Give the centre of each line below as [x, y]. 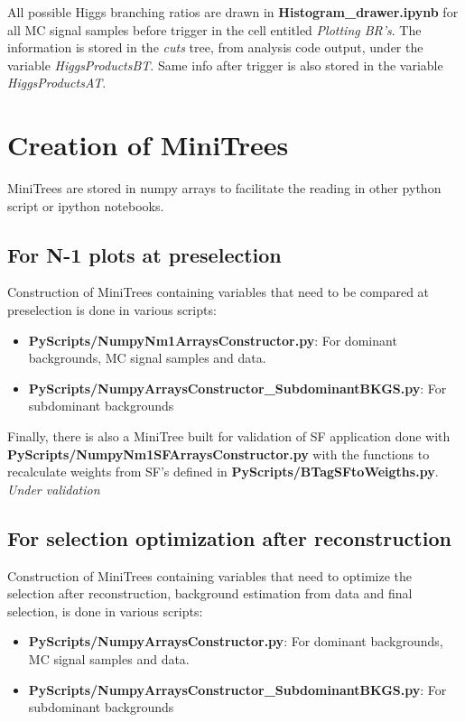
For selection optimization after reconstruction [229, 537]
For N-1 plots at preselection [144, 254]
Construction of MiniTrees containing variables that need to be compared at [219, 292]
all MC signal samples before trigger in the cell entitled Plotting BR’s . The [214, 29]
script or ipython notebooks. [86, 205]
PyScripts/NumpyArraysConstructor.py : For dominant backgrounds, [236, 641]
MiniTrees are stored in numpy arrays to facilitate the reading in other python [224, 188]
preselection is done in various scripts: [112, 310]
